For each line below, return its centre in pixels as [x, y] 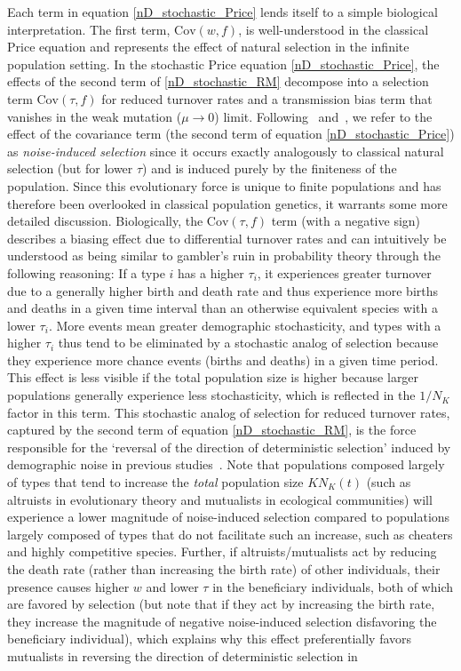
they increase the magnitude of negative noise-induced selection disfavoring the [222, 621]
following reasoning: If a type [86, 272]
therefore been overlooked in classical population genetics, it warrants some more [227, 203]
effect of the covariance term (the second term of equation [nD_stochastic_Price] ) [231, 134]
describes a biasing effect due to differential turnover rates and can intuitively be [227, 238]
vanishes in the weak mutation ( [95, 116]
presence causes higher [68, 586]
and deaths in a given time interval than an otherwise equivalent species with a [223, 308]
